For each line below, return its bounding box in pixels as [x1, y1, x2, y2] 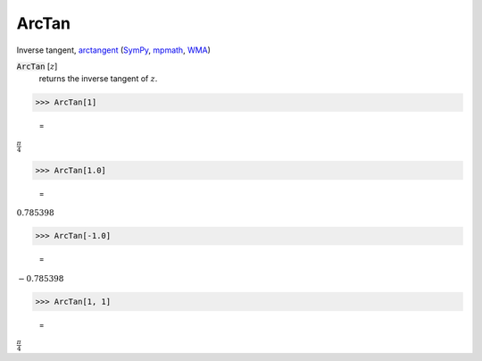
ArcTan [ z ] [16, 61, 58, 71]
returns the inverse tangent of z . [38, 73, 158, 84]
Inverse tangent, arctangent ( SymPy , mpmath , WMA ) [16, 45, 212, 55]
